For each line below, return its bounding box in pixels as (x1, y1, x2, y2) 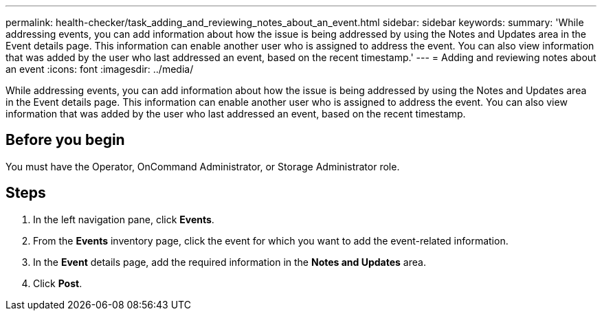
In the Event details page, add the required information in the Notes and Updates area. (33, 256, 426, 268)
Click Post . (33, 277, 82, 289)
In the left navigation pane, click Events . (33, 213, 214, 225)
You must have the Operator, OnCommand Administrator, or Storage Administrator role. (5, 160, 400, 172)
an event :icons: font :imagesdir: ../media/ (5, 63, 194, 75)
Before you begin (5, 131, 125, 149)
